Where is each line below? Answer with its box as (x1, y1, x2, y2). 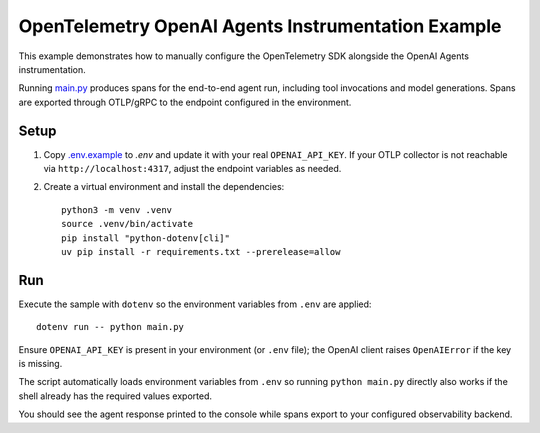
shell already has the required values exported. (18, 390, 212, 402)
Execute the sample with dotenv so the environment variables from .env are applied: (18, 298, 372, 310)
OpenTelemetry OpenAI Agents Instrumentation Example (18, 15, 502, 37)
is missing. (18, 358, 63, 370)
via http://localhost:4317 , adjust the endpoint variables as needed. (43, 163, 342, 175)
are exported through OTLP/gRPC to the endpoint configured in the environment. (18, 96, 352, 108)
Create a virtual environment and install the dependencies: (43, 181, 285, 193)
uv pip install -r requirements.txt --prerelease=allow (61, 246, 341, 257)
